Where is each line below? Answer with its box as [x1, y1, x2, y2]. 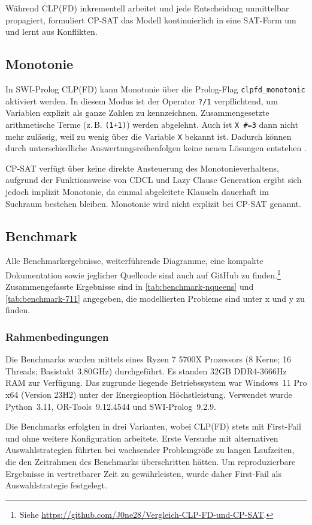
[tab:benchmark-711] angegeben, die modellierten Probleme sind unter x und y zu [5, 292, 305, 304]
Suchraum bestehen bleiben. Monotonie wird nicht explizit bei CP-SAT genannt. [5, 197, 301, 209]
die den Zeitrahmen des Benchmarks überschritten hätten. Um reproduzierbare [5, 455, 296, 467]
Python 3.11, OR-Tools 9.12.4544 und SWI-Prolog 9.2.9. [5, 400, 216, 412]
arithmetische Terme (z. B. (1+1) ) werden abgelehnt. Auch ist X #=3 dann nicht [5, 118, 298, 130]
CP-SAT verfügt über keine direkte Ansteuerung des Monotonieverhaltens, [5, 161, 279, 174]
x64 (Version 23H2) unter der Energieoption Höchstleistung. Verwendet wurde [5, 388, 292, 400]
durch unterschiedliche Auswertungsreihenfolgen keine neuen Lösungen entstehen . [5, 142, 307, 154]
